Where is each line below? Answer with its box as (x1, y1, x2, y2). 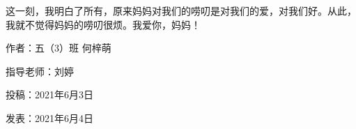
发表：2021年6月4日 (6, 110, 93, 125)
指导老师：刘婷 (6, 63, 74, 78)
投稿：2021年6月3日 (6, 87, 93, 102)
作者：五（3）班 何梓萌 (6, 40, 111, 55)
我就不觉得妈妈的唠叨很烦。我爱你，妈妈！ (6, 17, 201, 31)
